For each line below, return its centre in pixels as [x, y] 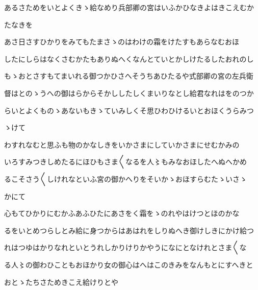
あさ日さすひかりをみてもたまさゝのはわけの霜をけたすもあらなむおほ [122, 42]
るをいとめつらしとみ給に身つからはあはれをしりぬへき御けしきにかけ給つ [129, 230]
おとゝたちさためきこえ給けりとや [61, 282]
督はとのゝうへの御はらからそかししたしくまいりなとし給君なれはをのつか [129, 93]
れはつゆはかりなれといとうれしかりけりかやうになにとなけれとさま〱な [125, 247]
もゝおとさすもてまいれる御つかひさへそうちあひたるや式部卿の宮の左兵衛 [129, 76]
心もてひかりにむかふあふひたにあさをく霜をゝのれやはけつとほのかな [122, 213]
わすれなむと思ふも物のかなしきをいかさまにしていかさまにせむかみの [122, 144]
